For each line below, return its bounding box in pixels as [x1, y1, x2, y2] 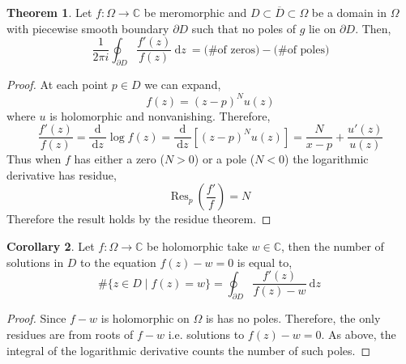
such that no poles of [191, 19, 296, 36]
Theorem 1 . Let [6, 4, 92, 20]
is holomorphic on [100, 310, 190, 327]
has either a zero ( [74, 150, 165, 167]
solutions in [6, 253, 64, 270]
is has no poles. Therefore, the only [205, 310, 381, 327]
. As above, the [321, 326, 396, 343]
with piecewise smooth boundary [6, 19, 169, 36]
